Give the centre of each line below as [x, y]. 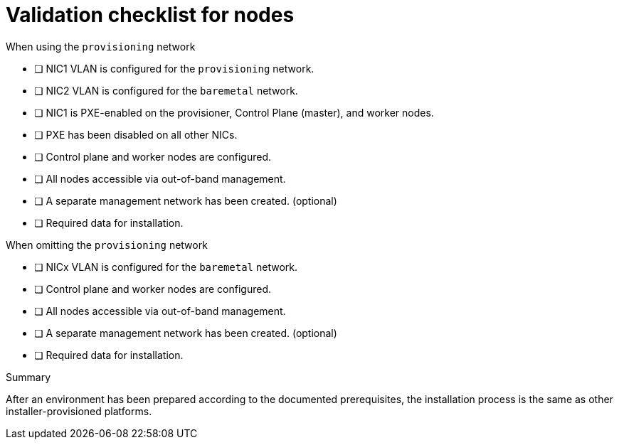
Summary [28, 377]
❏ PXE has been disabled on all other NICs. [136, 134]
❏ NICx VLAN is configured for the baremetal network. [166, 267]
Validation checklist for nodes [150, 15]
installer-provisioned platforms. [79, 411]
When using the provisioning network [101, 46]
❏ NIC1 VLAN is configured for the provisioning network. [174, 68]
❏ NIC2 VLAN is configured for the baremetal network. [166, 90]
